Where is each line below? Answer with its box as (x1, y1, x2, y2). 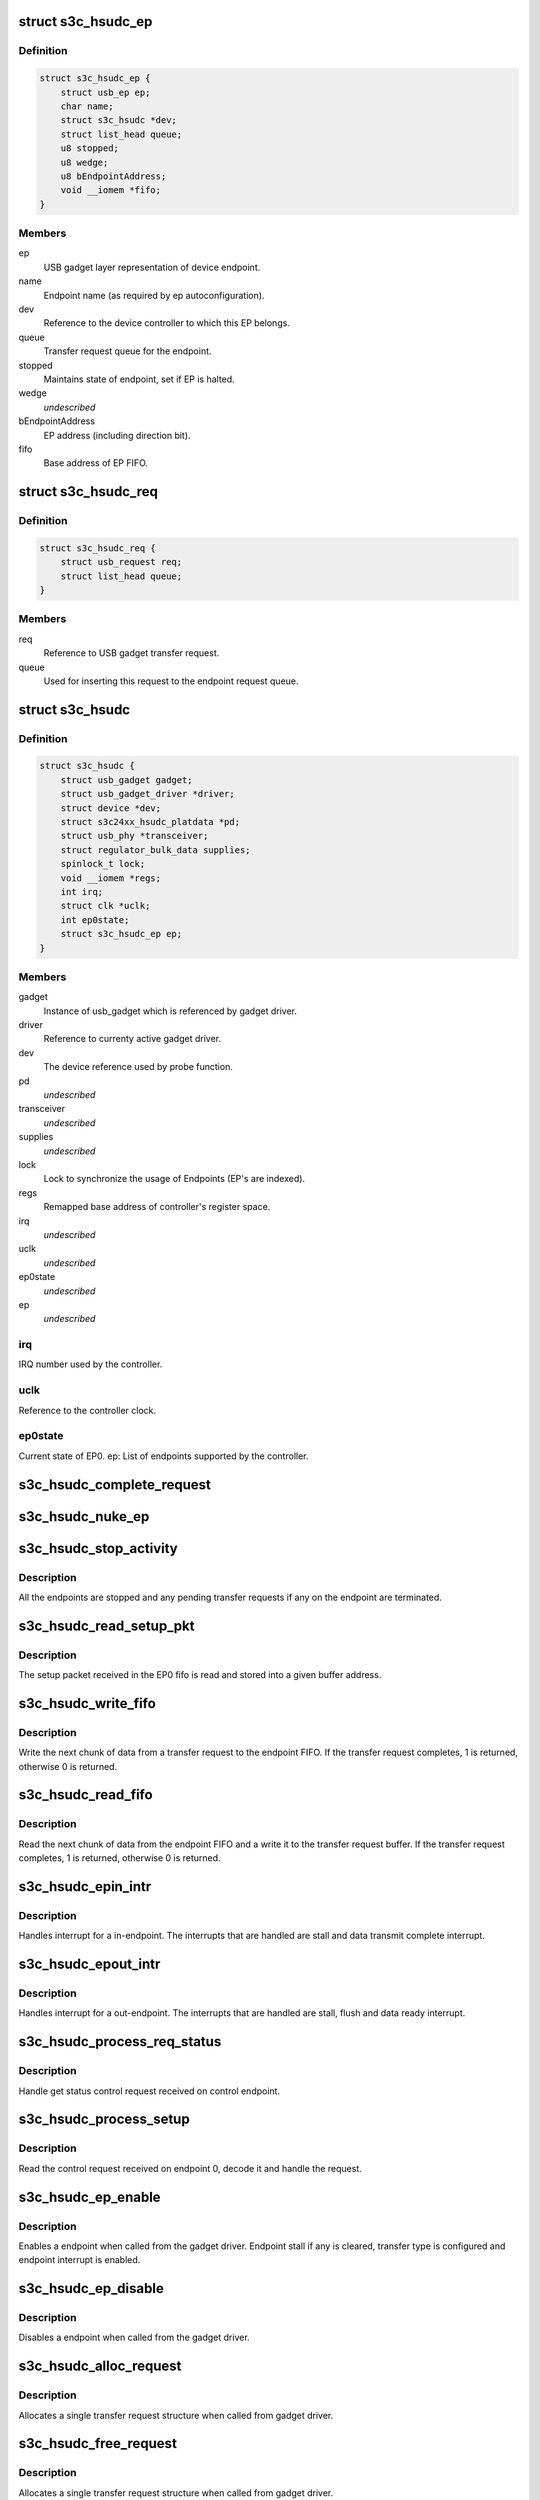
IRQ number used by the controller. (18, 1358, 163, 1370)
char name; (60, 100, 114, 112)
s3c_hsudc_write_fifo (18, 1695, 157, 1712)
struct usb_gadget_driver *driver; (60, 788, 235, 800)
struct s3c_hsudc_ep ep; (60, 928, 183, 940)
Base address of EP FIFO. (43, 457, 149, 469)
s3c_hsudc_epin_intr (18, 1878, 152, 1895)
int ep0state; (60, 914, 130, 925)
